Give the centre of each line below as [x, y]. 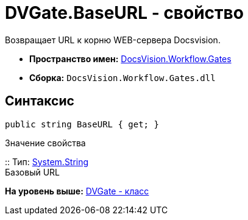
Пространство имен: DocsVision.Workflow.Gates [130, 59]
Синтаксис [40, 101]
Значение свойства [45, 143]
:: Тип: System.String [47, 161]
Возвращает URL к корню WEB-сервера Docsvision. [113, 40]
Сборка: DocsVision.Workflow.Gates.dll [122, 77]
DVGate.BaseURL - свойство [124, 13]
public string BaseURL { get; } [82, 124]
